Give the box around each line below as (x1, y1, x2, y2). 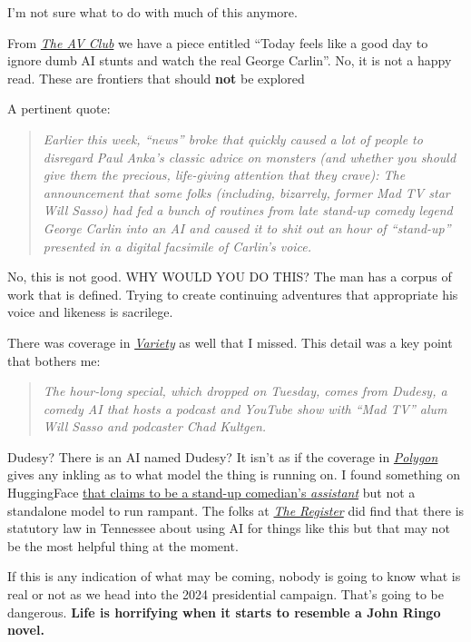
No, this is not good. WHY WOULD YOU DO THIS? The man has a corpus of (7, 267, 452, 286)
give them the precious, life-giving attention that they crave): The (43, 165, 406, 184)
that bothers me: (7, 351, 101, 370)
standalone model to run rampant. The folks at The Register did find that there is (7, 500, 465, 519)
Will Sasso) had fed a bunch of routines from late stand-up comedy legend (43, 201, 453, 220)
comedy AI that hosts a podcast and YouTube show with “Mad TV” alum (43, 399, 447, 418)
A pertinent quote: (7, 99, 111, 118)
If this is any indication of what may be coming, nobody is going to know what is (7, 567, 461, 586)
